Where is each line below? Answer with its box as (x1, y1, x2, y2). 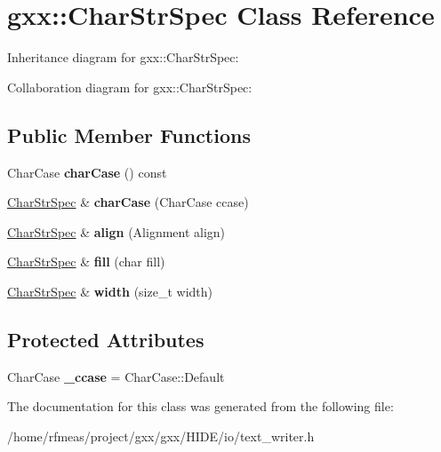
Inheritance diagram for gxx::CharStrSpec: (7, 48, 239, 67)
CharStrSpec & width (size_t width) (7, 282, 212, 300)
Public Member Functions (7, 121, 251, 148)
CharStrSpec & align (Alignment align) (7, 222, 226, 241)
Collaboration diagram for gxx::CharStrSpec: (7, 77, 253, 96)
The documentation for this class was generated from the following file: (7, 397, 394, 416)
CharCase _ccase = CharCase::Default (7, 367, 225, 385)
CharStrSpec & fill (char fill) (7, 252, 165, 271)
